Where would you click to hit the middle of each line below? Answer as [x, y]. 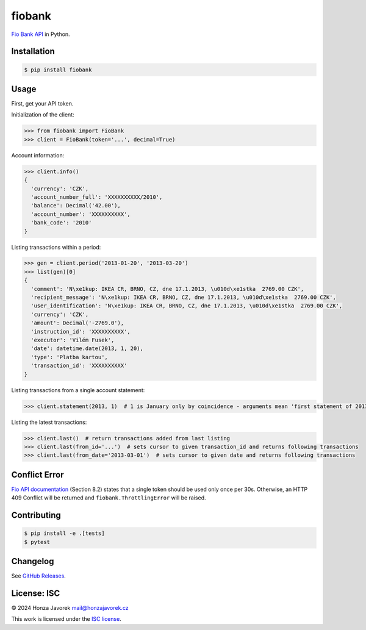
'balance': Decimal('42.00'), [76, 206]
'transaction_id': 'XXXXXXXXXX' [79, 366]
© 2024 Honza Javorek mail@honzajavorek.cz [70, 607]
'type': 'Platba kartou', [69, 357]
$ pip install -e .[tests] [64, 533]
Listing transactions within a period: [56, 247]
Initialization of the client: [43, 115]
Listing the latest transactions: [49, 422]
